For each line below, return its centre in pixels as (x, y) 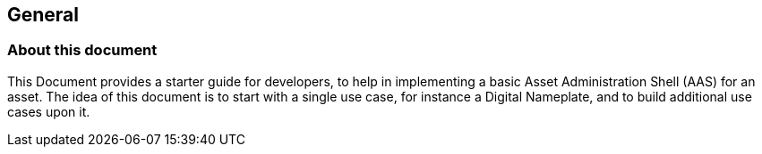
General (43, 15)
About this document (82, 50)
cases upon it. (49, 111)
